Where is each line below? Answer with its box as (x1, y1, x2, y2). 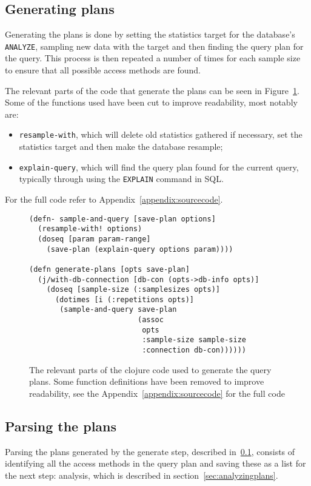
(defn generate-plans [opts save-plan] (29, 265, 190, 274)
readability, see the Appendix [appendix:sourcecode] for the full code (29, 386, 285, 399)
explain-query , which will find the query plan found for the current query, (19, 160, 299, 173)
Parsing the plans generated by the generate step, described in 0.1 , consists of (5, 445, 295, 457)
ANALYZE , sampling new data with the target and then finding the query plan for (5, 39, 304, 52)
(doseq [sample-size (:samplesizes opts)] (46, 285, 220, 294)
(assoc (137, 316, 164, 325)
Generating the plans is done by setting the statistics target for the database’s (5, 28, 295, 41)
